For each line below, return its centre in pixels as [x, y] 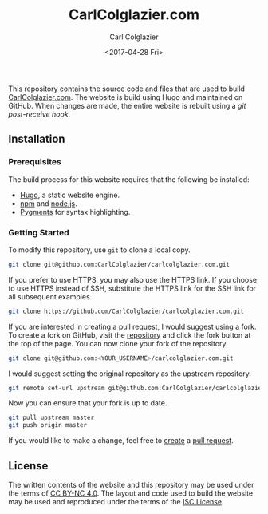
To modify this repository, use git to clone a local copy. [99, 250]
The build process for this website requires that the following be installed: [129, 179]
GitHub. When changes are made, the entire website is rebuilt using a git [127, 105]
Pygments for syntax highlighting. [75, 212]
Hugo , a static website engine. [70, 195]
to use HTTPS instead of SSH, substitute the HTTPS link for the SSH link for [132, 288]
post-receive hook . [39, 114]
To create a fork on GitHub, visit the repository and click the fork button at [130, 335]
